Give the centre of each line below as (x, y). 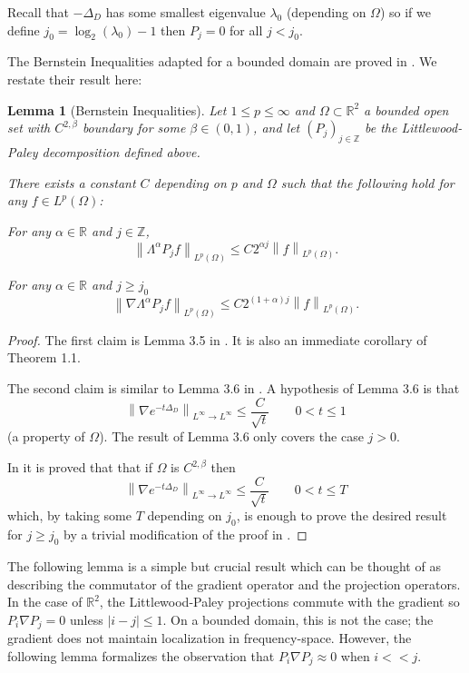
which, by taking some (69, 515)
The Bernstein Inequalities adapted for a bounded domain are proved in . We (222, 61)
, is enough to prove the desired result (342, 515)
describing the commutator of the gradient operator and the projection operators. (234, 584)
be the (381, 128)
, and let (277, 128)
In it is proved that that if (80, 467)
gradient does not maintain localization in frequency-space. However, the (210, 638)
